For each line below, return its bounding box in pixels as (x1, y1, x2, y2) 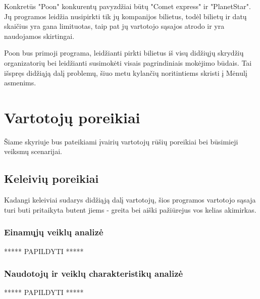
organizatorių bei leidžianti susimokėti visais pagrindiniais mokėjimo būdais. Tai (4, 57, 252, 68)
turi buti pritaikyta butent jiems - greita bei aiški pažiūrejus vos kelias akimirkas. (4, 204, 256, 215)
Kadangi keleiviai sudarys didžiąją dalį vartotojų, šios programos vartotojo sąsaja (4, 194, 256, 205)
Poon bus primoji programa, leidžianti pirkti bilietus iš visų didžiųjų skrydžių (4, 47, 244, 58)
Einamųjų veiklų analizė (4, 226, 103, 238)
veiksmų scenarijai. (4, 146, 62, 157)
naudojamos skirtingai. (4, 30, 75, 41)
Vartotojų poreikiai (4, 107, 140, 127)
